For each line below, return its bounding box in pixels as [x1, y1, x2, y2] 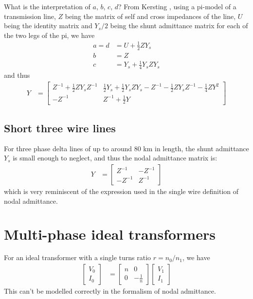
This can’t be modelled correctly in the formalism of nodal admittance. [4, 285, 216, 296]
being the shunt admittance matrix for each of [110, 20, 248, 31]
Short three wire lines [4, 120, 116, 135]
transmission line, [4, 11, 56, 21]
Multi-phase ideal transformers [4, 224, 216, 244]
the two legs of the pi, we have [4, 30, 95, 40]
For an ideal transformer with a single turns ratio [4, 252, 151, 263]
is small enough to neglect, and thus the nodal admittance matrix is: [13, 153, 217, 163]
